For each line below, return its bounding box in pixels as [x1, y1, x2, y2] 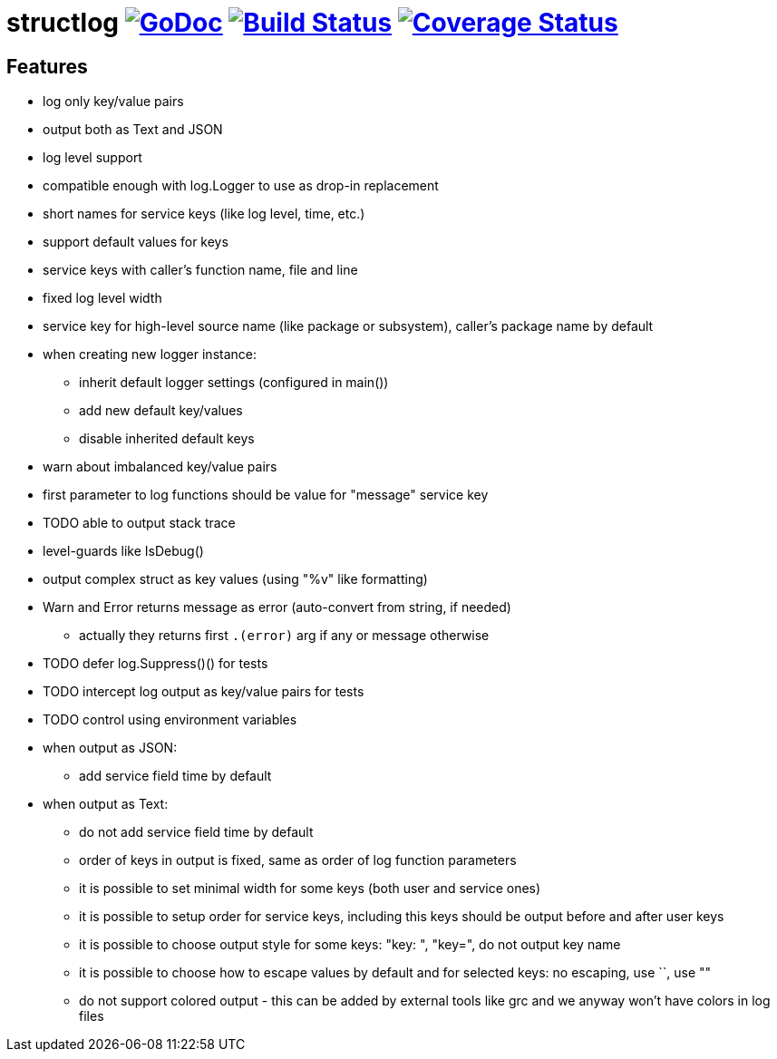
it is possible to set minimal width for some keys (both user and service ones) [79, 880, 541, 897]
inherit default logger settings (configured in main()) [79, 374, 389, 391]
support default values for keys [43, 234, 228, 250]
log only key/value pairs [43, 93, 184, 110]
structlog [6, 7, 120, 38]
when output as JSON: [43, 740, 178, 756]
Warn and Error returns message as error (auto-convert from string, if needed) [43, 599, 511, 616]
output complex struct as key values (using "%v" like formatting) [43, 571, 428, 588]
